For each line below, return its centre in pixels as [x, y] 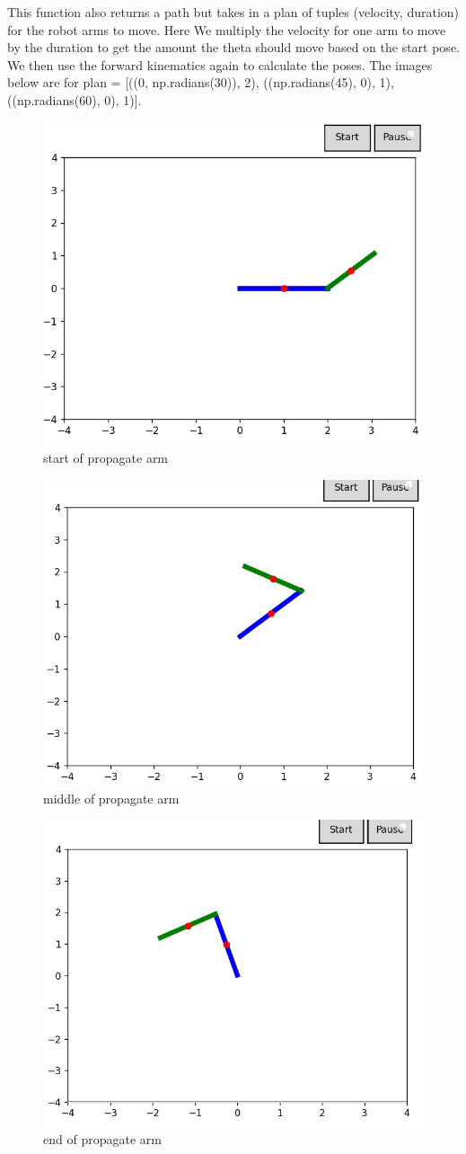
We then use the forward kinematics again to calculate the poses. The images [220, 64]
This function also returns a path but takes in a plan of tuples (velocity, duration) [233, 12]
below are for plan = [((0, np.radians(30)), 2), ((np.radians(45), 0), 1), [201, 82]
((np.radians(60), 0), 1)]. [75, 99]
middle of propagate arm [111, 798]
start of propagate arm [106, 458]
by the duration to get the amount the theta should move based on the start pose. [233, 47]
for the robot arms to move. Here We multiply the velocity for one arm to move [227, 29]
